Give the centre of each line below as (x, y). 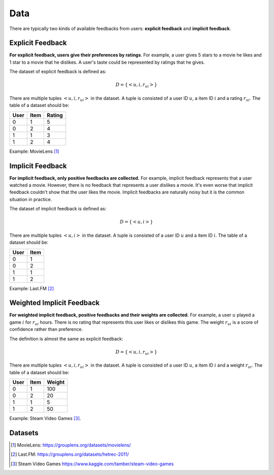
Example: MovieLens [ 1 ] (34, 151)
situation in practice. (31, 199)
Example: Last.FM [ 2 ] (32, 288)
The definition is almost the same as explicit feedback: (66, 339)
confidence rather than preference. (46, 329)
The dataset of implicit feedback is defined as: (58, 209)
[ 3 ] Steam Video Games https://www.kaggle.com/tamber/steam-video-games (92, 464)
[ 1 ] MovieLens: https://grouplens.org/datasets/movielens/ (71, 445)
